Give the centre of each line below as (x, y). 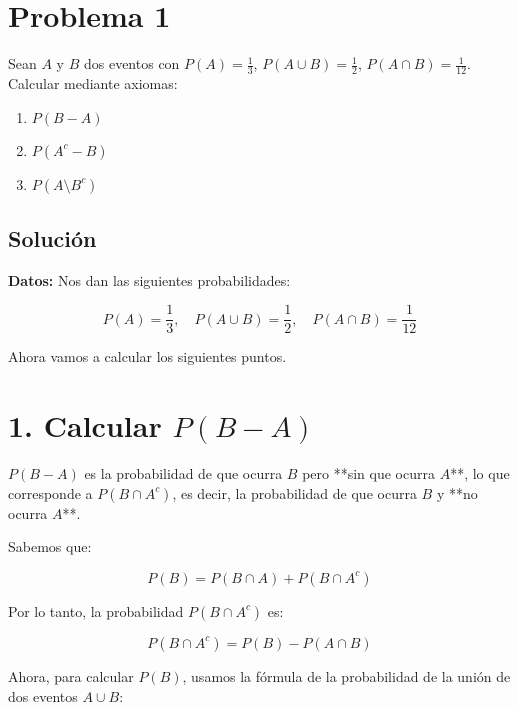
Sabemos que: (50, 546)
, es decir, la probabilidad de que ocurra (294, 492)
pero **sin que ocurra (368, 473)
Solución (52, 237)
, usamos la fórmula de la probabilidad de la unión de (346, 675)
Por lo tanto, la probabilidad (96, 610)
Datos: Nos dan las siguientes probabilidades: (149, 279)
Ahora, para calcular (71, 675)
